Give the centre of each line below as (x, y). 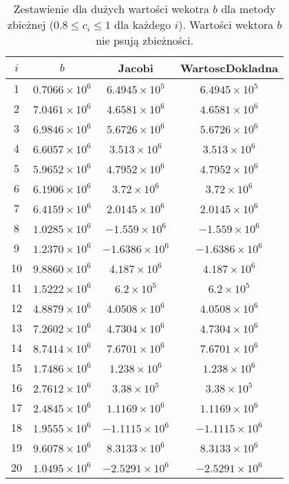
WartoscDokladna (229, 68)
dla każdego (143, 24)
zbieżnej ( (30, 24)
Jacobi (136, 68)
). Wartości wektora (226, 24)
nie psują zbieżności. (145, 40)
